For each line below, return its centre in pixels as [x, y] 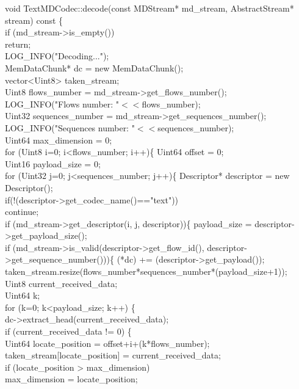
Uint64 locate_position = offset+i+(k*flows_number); [107, 343]
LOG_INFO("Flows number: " [62, 104]
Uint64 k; [23, 295]
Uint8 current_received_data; [61, 283]
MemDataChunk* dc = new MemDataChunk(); [94, 67]
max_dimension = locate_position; [71, 379]
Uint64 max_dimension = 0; [59, 140]
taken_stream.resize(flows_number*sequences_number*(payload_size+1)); [146, 271]
